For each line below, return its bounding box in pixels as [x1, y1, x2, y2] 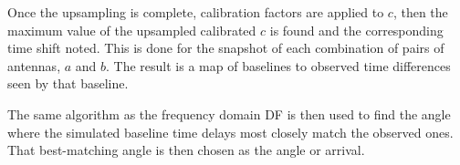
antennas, [7, 56, 61, 75]
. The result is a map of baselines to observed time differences [106, 56, 451, 75]
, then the [392, 3, 448, 21]
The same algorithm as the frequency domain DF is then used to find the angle [7, 104, 451, 123]
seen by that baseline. [7, 74, 129, 93]
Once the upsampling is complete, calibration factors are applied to [7, 3, 384, 21]
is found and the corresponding [269, 20, 444, 39]
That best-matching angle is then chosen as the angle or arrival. [7, 140, 365, 160]
